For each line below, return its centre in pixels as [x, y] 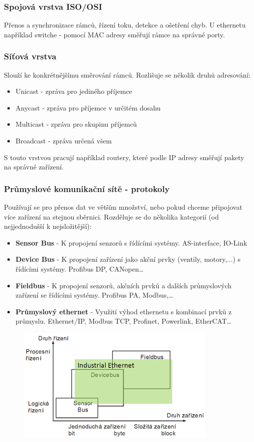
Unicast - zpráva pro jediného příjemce [74, 91]
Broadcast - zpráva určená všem [64, 140]
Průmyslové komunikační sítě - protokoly [87, 188]
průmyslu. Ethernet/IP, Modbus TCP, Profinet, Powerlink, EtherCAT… [123, 321]
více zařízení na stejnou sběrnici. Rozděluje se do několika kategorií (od [112, 216]
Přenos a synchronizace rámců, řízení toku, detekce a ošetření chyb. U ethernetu [125, 25]
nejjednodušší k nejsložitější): [48, 226]
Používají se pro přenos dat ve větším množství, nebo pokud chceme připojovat [123, 207]
